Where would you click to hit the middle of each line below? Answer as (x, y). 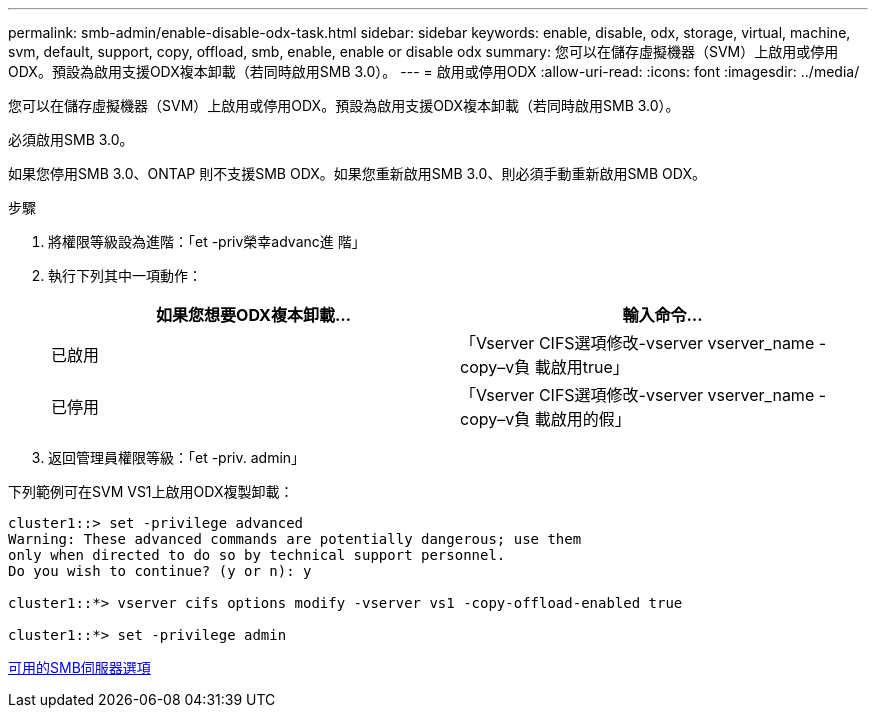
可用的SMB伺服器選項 (79, 667)
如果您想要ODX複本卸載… (253, 315)
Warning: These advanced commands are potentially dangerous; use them (295, 539)
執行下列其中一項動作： (125, 275)
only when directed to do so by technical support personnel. (257, 555)
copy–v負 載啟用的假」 (545, 419)
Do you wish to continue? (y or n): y (160, 571)
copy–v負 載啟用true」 (544, 367)
